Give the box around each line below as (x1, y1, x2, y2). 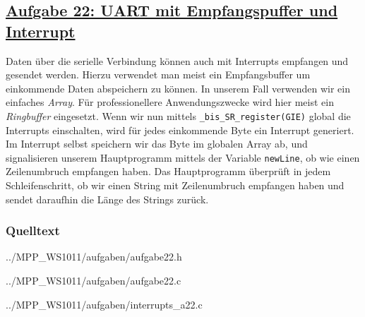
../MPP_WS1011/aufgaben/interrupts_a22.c (6, 297, 203, 311)
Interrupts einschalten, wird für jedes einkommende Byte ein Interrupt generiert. (6, 122, 354, 137)
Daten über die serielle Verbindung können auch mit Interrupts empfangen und (6, 53, 349, 68)
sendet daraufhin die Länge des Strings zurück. (6, 191, 209, 206)
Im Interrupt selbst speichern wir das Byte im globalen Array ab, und (6, 136, 308, 151)
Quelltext (6, 222, 60, 239)
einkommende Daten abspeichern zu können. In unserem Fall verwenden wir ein (6, 80, 350, 95)
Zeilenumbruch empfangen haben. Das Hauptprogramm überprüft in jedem (6, 164, 331, 179)
